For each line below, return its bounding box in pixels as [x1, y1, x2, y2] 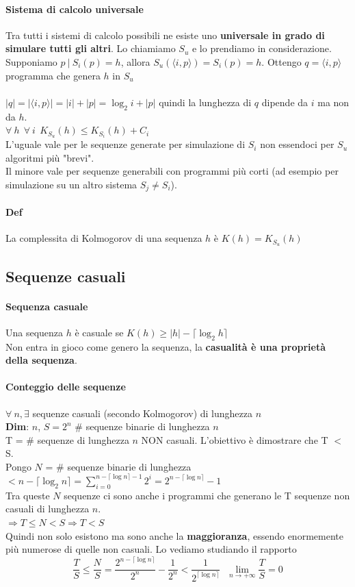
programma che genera [5, 68, 101, 82]
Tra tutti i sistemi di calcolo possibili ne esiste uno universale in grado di [5, 27, 325, 42]
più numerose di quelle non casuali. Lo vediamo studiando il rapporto [5, 542, 297, 556]
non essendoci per [260, 137, 334, 151]
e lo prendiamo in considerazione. [192, 41, 332, 55]
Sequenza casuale [5, 299, 88, 313]
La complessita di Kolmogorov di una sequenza [5, 231, 202, 245]
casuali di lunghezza [5, 501, 90, 516]
